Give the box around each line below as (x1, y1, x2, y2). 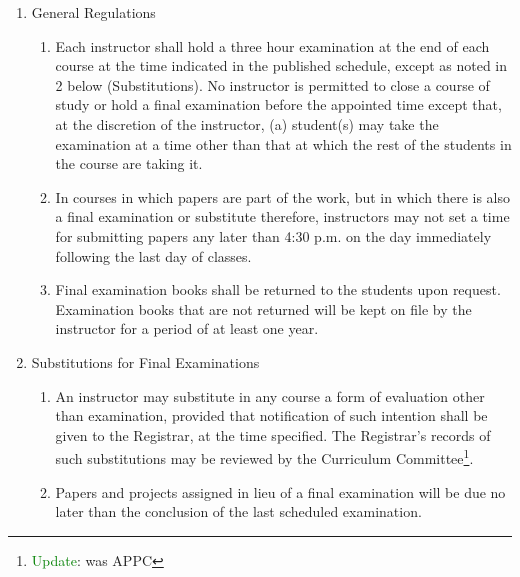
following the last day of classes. (55, 245, 252, 266)
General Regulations (31, 2, 156, 22)
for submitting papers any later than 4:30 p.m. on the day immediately (55, 225, 492, 246)
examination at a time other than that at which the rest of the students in (55, 133, 512, 154)
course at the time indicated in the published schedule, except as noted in (55, 55, 508, 76)
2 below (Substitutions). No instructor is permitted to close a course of (55, 74, 490, 95)
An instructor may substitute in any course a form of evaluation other (55, 385, 485, 406)
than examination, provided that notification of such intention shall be (55, 405, 488, 426)
